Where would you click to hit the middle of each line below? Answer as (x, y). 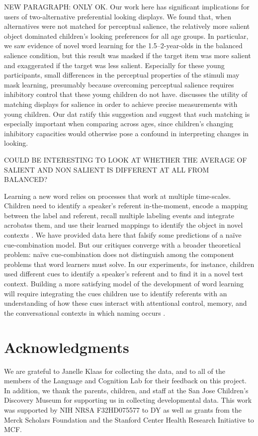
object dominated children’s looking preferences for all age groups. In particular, (126, 36)
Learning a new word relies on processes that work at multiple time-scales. (118, 196)
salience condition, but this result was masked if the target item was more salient (128, 55)
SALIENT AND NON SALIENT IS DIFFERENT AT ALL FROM (107, 169)
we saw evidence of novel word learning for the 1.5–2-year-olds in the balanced (123, 45)
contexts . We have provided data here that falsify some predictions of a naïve (123, 235)
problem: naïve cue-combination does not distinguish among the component (119, 254)
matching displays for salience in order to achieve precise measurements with (121, 104)
